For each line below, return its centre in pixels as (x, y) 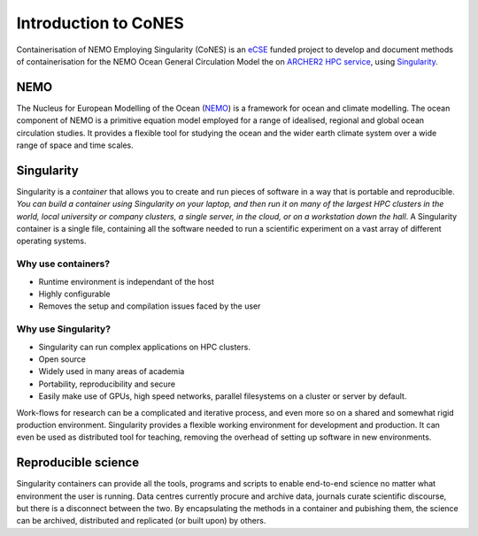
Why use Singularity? (63, 329)
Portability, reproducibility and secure (107, 384)
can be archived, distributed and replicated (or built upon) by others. (141, 521)
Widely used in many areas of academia (112, 371)
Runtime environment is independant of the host (126, 281)
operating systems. (51, 241)
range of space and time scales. (75, 145)
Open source (62, 359)
